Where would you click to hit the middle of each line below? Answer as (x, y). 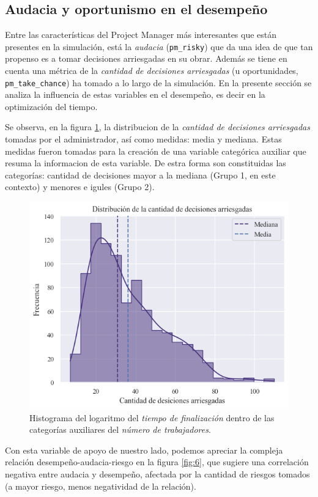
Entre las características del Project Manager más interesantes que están (141, 35)
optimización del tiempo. (51, 106)
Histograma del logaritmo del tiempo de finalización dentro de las (152, 417)
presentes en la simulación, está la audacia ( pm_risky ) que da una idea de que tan (159, 46)
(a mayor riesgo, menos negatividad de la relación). (101, 486)
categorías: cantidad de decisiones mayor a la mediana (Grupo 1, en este (140, 175)
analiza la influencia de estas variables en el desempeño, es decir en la (135, 94)
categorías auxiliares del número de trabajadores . (120, 429)
